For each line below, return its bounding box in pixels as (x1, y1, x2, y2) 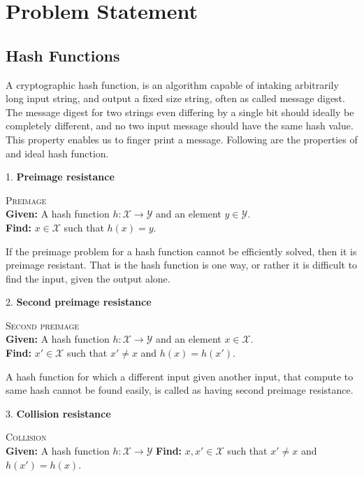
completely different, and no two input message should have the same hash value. (6, 118, 354, 133)
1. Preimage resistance (6, 169, 115, 184)
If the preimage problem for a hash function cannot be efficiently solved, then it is (6, 243, 357, 258)
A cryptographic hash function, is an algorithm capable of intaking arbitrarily (6, 77, 339, 92)
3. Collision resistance (6, 406, 111, 420)
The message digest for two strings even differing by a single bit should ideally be (6, 104, 354, 119)
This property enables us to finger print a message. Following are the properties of (6, 131, 358, 146)
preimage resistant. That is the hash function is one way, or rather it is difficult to (6, 257, 358, 272)
